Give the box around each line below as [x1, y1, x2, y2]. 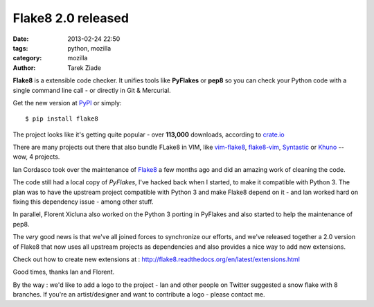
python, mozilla [67, 44, 112, 52]
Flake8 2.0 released [12, 10, 130, 26]
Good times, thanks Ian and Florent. [12, 267, 115, 277]
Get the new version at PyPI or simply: [12, 98, 122, 107]
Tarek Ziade [67, 63, 102, 72]
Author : [12, 63, 36, 72]
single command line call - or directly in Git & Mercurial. [12, 86, 171, 94]
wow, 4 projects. [12, 152, 60, 161]
